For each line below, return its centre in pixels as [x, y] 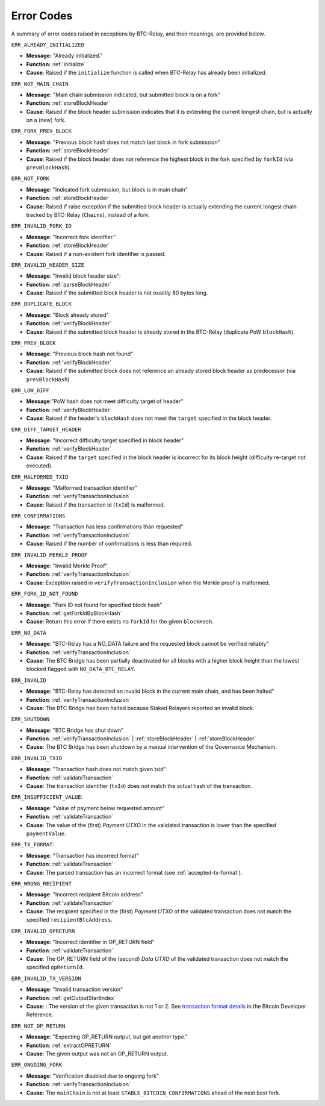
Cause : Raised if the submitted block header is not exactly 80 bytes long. [117, 293]
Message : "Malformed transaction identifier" [82, 487]
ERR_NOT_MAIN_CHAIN [40, 84]
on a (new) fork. [46, 120]
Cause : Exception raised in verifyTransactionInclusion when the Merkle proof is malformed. [148, 583]
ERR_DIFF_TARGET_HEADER [46, 430]
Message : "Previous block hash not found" [80, 354]
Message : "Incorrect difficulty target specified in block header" [105, 440]
